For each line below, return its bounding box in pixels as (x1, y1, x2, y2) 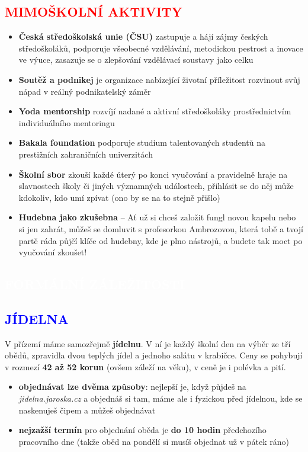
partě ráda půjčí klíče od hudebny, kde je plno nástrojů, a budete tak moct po (18, 234, 303, 246)
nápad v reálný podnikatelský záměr (18, 85, 151, 97)
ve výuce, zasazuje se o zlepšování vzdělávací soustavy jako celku (18, 53, 254, 66)
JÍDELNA (5, 309, 69, 328)
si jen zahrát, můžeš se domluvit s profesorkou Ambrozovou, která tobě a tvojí (18, 222, 303, 235)
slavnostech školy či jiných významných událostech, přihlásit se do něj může (18, 179, 294, 192)
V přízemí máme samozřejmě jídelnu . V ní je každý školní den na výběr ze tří (5, 337, 291, 350)
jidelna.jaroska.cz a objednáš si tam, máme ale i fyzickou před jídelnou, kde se (18, 392, 303, 405)
